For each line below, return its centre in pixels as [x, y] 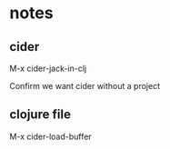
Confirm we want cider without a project [85, 86]
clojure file [40, 115]
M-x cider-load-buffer [51, 136]
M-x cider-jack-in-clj [48, 68]
